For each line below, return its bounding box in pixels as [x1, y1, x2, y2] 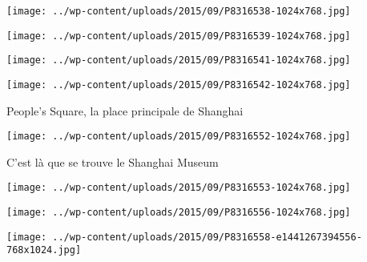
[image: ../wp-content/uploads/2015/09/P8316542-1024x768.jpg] [6, 79, 351, 91]
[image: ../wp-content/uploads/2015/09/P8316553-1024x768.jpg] [6, 182, 351, 194]
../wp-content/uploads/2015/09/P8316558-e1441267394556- [52, 231, 362, 243]
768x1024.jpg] [6, 244, 82, 256]
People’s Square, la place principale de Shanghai [6, 102, 244, 119]
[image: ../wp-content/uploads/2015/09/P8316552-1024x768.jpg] [6, 131, 351, 143]
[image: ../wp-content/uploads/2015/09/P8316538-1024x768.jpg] [6, 6, 351, 17]
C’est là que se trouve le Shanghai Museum [6, 153, 219, 170]
